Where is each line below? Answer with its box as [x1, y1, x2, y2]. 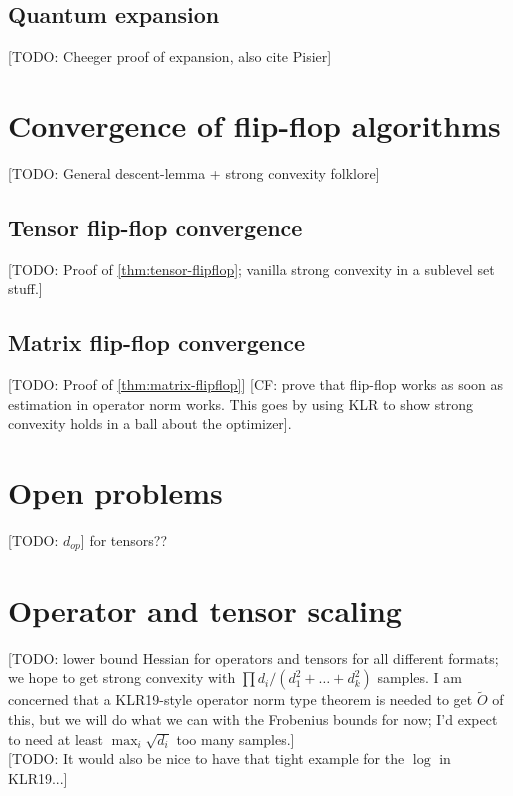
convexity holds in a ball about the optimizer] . [8, 413, 292, 434]
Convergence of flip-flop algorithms [8, 104, 501, 145]
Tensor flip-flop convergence [8, 211, 303, 242]
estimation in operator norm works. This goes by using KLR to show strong [8, 393, 474, 414]
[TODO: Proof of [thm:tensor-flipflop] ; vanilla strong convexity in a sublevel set [8, 258, 495, 279]
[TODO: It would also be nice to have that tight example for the [8, 748, 405, 769]
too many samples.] [176, 728, 295, 749]
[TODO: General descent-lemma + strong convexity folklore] [8, 162, 380, 183]
